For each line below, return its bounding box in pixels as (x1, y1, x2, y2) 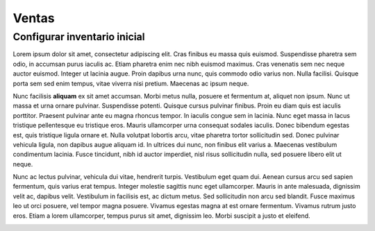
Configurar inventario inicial (12, 31, 145, 43)
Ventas (12, 10, 55, 26)
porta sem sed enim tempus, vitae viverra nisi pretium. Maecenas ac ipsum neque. (12, 79, 249, 87)
